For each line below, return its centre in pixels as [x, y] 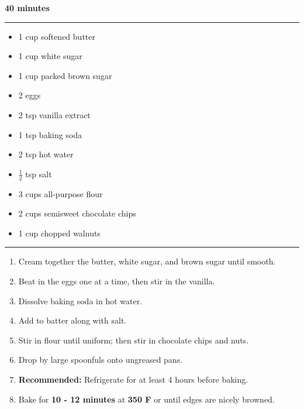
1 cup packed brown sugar [65, 75]
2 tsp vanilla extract [54, 114]
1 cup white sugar [50, 56]
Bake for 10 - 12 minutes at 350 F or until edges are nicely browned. [146, 399]
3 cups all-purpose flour [61, 193]
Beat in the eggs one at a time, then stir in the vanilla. [117, 281]
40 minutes [27, 8]
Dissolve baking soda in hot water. [80, 300]
